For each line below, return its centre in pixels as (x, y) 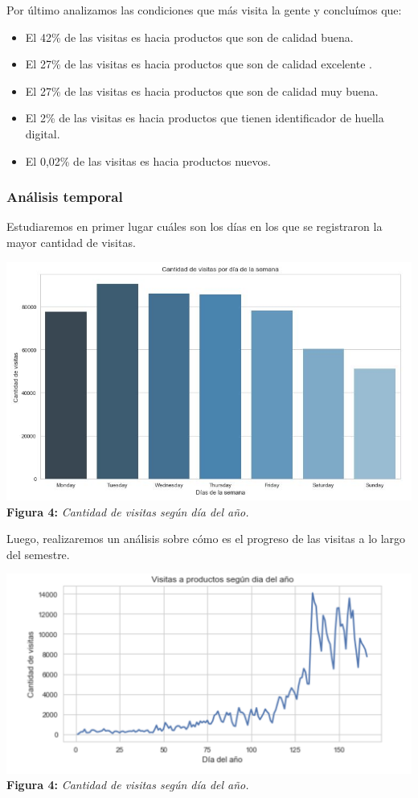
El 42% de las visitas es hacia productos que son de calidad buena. (189, 37)
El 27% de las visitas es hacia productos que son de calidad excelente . (199, 64)
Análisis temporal (65, 197)
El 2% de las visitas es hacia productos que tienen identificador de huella (205, 118)
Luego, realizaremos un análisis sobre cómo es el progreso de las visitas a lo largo (206, 539)
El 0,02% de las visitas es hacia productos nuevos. (148, 160)
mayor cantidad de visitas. (71, 242)
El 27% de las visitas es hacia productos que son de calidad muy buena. (202, 90)
